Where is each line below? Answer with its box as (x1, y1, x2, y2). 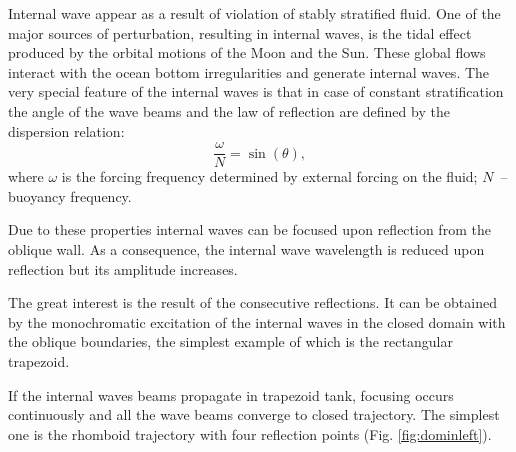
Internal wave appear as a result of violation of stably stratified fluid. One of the (8, 3, 501, 23)
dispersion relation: (8, 120, 125, 141)
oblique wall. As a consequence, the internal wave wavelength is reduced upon (8, 239, 485, 259)
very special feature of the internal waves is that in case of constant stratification (8, 81, 504, 102)
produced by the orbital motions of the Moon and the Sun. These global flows (8, 42, 486, 63)
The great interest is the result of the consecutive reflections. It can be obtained (8, 292, 497, 313)
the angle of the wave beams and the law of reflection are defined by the (8, 100, 450, 121)
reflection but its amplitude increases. (8, 258, 238, 279)
